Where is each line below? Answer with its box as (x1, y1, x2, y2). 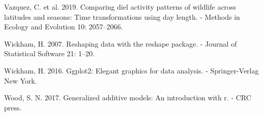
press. (4, 102, 22, 112)
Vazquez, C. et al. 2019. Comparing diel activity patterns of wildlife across (4, 2, 237, 12)
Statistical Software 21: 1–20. (4, 48, 95, 59)
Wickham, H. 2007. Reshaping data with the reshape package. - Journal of (4, 38, 237, 49)
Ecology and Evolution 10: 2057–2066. (4, 21, 123, 32)
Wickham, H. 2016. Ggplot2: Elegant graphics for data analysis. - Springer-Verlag (4, 65, 259, 75)
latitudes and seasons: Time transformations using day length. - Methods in (4, 11, 240, 22)
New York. (4, 75, 37, 86)
